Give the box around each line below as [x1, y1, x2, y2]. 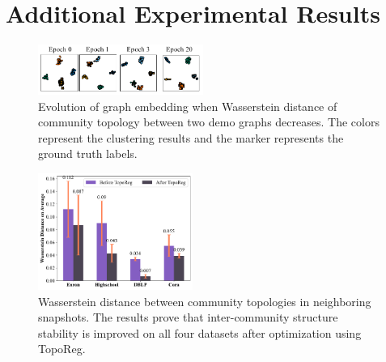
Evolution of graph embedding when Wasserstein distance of [38, 97, 337, 114]
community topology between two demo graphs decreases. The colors [38, 113, 380, 130]
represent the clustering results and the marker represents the [38, 129, 344, 146]
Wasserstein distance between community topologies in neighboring [38, 292, 371, 309]
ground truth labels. [38, 145, 138, 162]
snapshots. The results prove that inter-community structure [38, 309, 338, 326]
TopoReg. [38, 340, 86, 357]
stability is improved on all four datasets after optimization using [38, 324, 362, 341]
